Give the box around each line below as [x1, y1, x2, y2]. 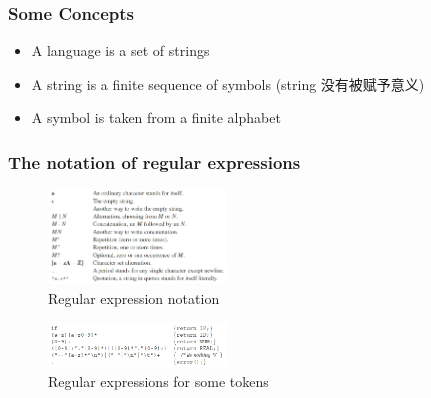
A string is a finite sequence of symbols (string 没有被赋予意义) [31, 73, 425, 94]
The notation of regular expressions [8, 149, 301, 174]
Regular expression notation [48, 287, 220, 308]
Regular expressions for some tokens [48, 370, 269, 391]
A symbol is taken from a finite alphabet [31, 107, 281, 128]
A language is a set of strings [31, 40, 210, 61]
